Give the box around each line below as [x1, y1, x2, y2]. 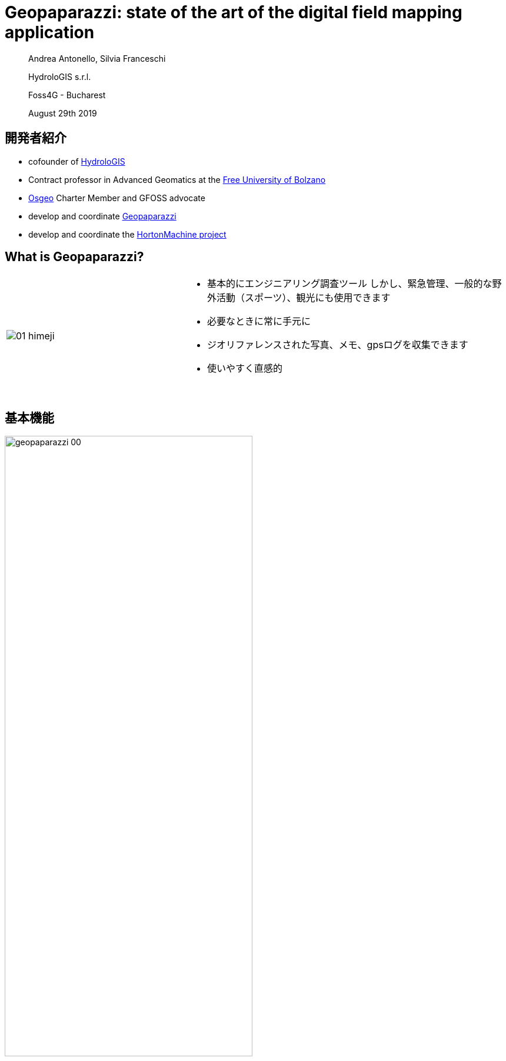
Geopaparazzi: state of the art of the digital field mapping [5, 2, 462, 22]
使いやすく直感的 [207, 362, 282, 375]
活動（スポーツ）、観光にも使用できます [216, 292, 391, 304]
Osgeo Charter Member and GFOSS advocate [28, 192, 205, 203]
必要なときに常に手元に [207, 315, 311, 328]
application [5, 22, 95, 42]
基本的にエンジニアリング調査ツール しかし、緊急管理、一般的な [207, 278, 492, 290]
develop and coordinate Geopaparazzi [28, 211, 177, 221]
